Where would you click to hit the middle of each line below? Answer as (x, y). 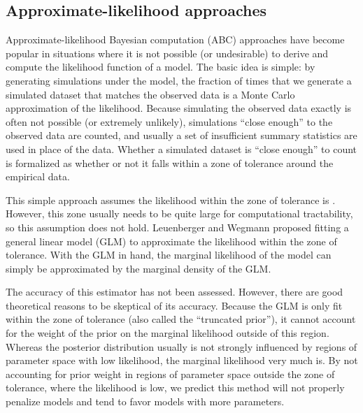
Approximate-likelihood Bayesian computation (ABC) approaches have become (175, 39)
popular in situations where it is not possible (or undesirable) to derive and (167, 53)
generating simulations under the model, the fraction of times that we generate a (179, 80)
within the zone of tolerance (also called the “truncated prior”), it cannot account (181, 319)
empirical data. (38, 176)
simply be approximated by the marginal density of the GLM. (138, 268)
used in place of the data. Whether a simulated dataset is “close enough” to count (181, 148)
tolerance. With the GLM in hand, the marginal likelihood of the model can (169, 255)
